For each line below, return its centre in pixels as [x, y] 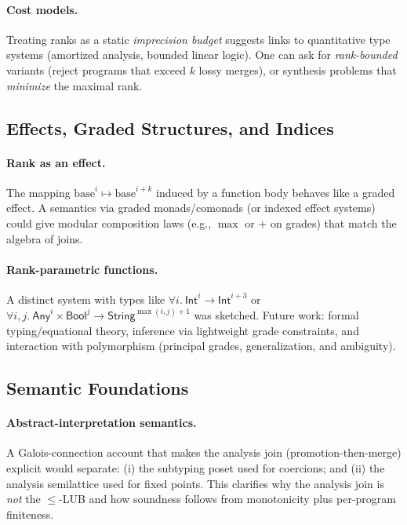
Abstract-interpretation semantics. [102, 423]
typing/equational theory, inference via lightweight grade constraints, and [183, 330]
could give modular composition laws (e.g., [109, 222]
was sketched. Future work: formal [276, 314]
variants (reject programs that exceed [96, 69]
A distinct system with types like [86, 299]
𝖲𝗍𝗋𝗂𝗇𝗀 [122, 316]
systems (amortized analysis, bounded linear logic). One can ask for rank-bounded [202, 55]
